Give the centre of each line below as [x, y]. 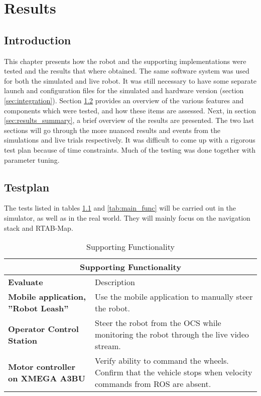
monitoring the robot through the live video [172, 335]
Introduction [38, 40]
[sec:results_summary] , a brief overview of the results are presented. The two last [129, 120]
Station [23, 340]
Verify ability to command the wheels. [162, 361]
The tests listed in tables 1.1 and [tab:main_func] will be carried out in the [120, 208]
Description [115, 282]
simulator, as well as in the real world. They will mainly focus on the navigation [127, 217]
